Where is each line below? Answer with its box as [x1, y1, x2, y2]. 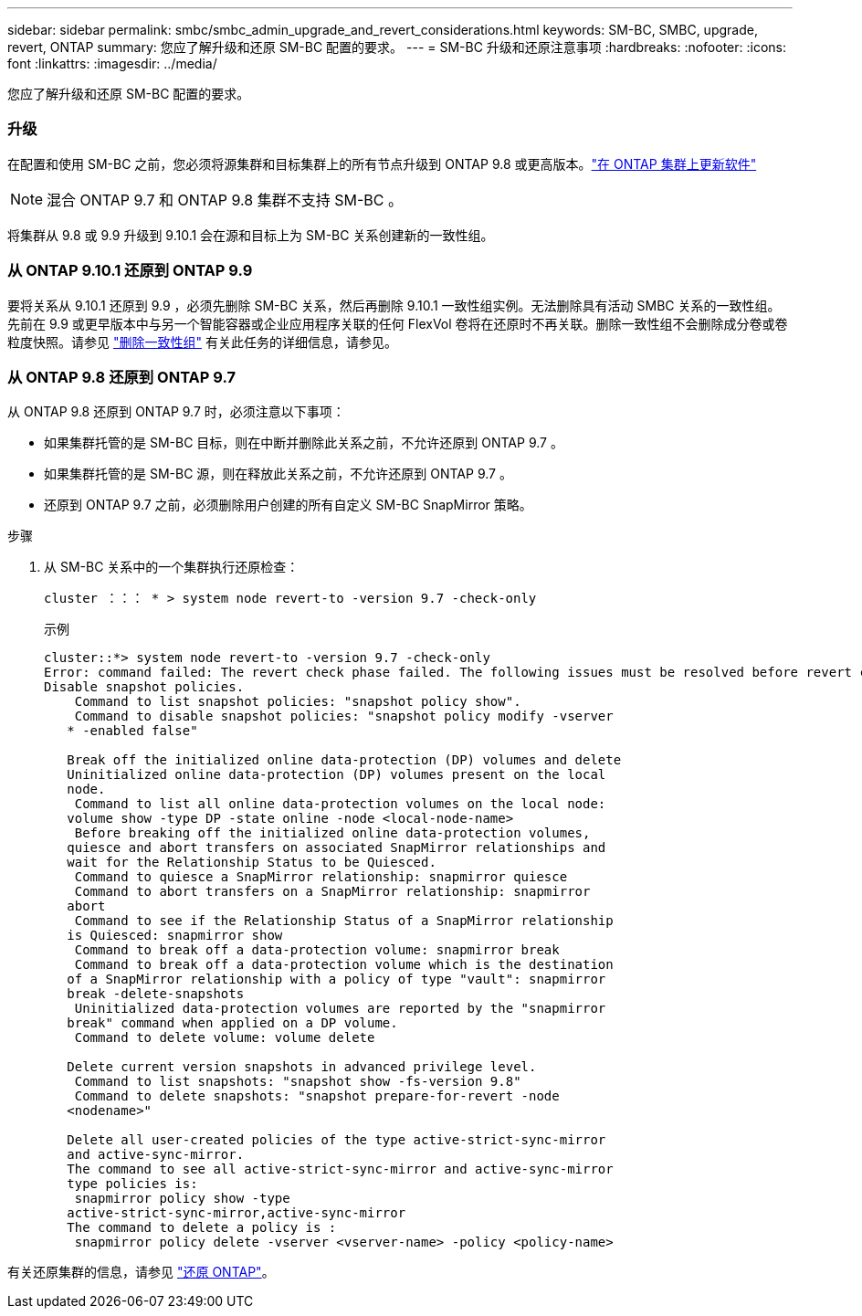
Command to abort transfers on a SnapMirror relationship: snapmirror [74, 884, 591, 900]
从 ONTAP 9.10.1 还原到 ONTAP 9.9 [7, 261, 253, 280]
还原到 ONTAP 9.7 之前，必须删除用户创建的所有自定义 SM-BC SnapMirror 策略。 [44, 497, 532, 513]
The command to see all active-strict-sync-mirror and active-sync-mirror [67, 1162, 614, 1177]
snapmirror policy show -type [74, 1191, 290, 1206]
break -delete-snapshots [67, 986, 245, 1002]
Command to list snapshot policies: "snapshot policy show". [74, 694, 521, 710]
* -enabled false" [67, 723, 198, 739]
